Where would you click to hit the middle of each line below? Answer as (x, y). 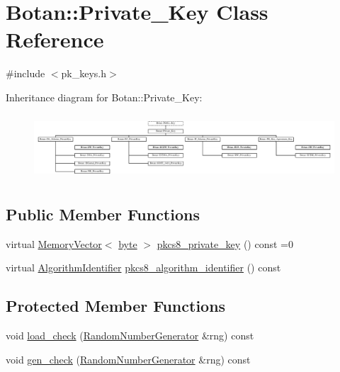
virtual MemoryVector (54, 243)
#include (25, 73)
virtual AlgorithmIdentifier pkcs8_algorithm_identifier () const (143, 267)
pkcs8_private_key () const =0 (225, 243)
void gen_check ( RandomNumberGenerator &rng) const (128, 359)
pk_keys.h (84, 73)
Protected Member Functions (116, 306)
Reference (55, 39)
